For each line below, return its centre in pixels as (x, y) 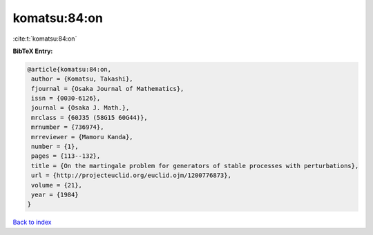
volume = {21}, (57, 185)
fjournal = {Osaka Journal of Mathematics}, (108, 89)
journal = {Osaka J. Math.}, (80, 108)
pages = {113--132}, (66, 156)
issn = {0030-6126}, (66, 99)
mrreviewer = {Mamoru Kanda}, (83, 137)
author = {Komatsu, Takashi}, (83, 79)
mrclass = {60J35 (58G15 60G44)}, (89, 118)
